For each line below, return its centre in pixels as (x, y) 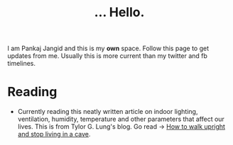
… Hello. (119, 12)
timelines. (22, 64)
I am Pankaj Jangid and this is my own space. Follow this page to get (108, 48)
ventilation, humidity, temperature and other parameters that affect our (121, 119)
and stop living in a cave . (54, 134)
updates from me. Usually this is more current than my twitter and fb (108, 56)
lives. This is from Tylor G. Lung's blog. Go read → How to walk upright (121, 127)
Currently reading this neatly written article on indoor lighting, (108, 112)
